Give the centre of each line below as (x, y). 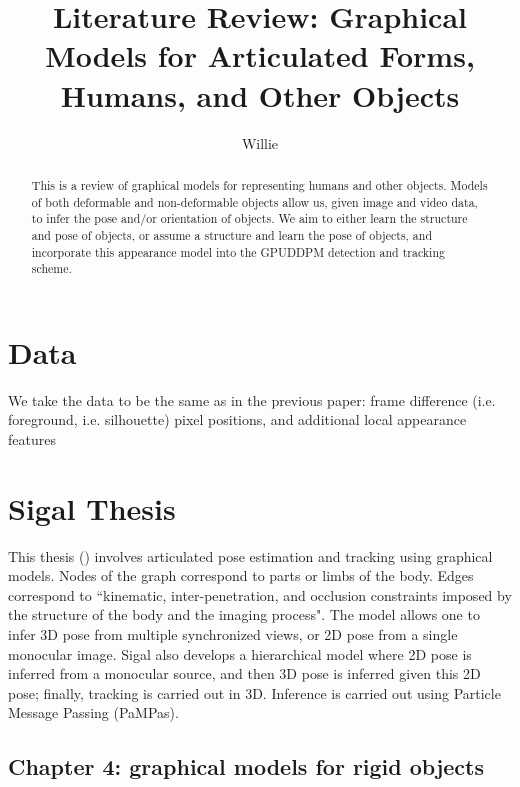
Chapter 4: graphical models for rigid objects (246, 766)
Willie (260, 142)
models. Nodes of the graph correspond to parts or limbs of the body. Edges (241, 575)
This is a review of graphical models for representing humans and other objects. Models (259, 184)
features (32, 438)
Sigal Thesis (92, 507)
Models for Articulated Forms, (260, 55)
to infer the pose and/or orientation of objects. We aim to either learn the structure (249, 218)
